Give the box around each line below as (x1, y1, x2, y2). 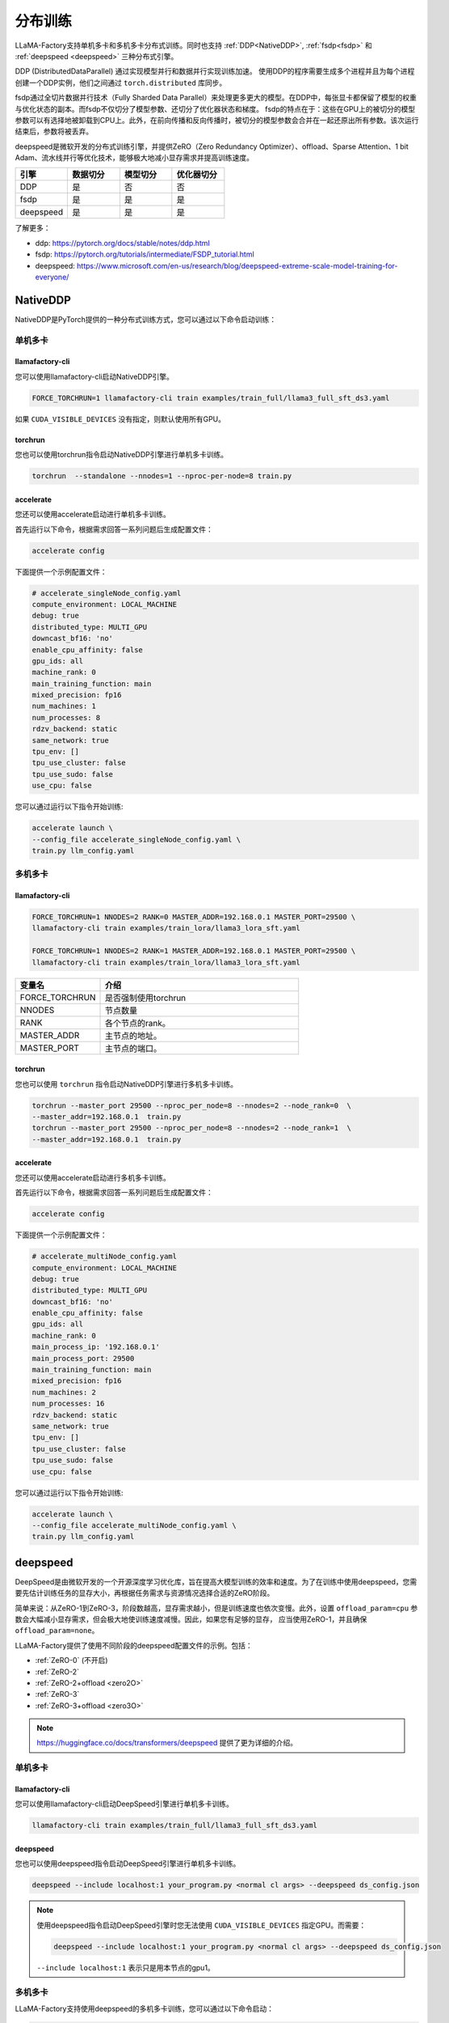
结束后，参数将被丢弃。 (15, 126, 93, 137)
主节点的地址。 (105, 1030, 162, 1041)
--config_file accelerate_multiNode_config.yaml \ (31, 1520, 237, 1529)
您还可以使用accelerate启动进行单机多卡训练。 (15, 510, 171, 520)
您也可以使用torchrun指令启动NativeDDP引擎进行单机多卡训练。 (15, 450, 229, 460)
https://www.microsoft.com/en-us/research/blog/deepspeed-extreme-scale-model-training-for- (77, 261, 398, 270)
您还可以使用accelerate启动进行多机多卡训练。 (15, 1173, 171, 1182)
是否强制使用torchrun (105, 992, 187, 1003)
